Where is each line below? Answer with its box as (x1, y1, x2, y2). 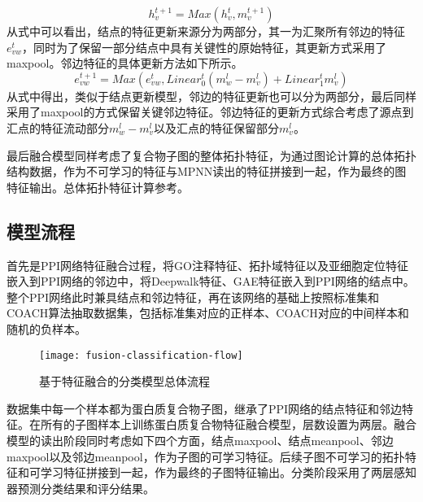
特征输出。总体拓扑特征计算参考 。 (7, 178, 189, 195)
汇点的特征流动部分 (7, 119, 109, 136)
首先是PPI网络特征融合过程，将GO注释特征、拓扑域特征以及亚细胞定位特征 (7, 256, 409, 273)
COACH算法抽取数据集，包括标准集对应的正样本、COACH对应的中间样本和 (7, 304, 409, 321)
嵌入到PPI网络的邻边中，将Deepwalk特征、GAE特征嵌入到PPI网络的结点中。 (7, 273, 415, 290)
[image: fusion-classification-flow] (39, 349, 243, 361)
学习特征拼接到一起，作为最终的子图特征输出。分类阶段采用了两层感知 (40, 464, 416, 481)
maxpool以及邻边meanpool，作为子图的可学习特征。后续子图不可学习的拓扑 (7, 447, 405, 465)
